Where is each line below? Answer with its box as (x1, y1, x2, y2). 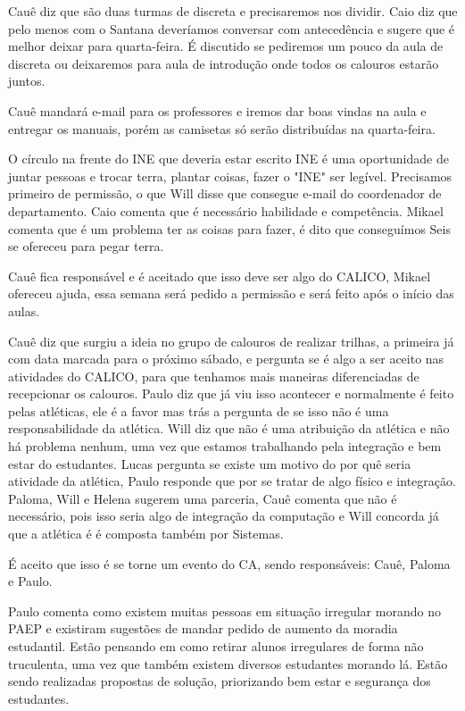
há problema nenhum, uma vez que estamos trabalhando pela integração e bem (8, 437, 442, 456)
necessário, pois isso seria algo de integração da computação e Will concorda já (8, 506, 439, 525)
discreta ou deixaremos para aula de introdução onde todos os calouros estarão (8, 54, 439, 72)
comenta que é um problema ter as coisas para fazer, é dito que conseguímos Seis (8, 219, 451, 238)
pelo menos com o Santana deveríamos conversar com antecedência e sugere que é (8, 19, 455, 38)
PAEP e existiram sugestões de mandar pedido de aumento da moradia (8, 619, 398, 638)
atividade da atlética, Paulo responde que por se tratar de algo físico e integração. (8, 472, 456, 490)
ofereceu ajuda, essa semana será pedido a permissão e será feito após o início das (8, 284, 454, 303)
